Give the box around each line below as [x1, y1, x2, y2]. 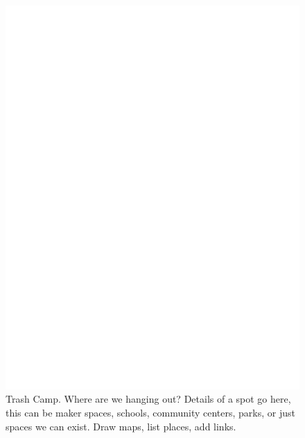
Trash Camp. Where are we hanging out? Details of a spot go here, [6, 392, 291, 406]
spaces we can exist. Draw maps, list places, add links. [6, 419, 236, 433]
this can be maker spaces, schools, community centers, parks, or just [6, 405, 295, 419]
